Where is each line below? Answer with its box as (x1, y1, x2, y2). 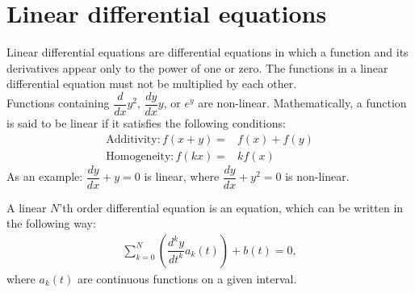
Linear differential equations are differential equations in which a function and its (6, 44, 409, 61)
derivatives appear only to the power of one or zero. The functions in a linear (6, 59, 388, 76)
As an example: (6, 168, 83, 185)
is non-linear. (285, 168, 350, 185)
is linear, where (144, 168, 220, 185)
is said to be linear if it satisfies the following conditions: (6, 114, 286, 131)
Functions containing (6, 94, 110, 111)
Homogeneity (106, 150, 171, 162)
